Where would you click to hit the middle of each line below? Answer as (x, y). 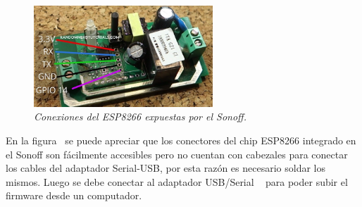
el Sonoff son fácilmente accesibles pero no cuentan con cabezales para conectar (177, 154)
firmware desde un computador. (74, 195)
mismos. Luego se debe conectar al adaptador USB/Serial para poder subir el (177, 181)
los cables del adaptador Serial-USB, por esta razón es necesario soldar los (166, 168)
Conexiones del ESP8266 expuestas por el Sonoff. (140, 117)
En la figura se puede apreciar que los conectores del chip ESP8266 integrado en (181, 140)
